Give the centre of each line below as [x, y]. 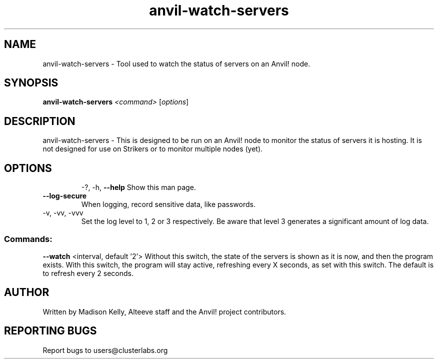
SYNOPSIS [31, 83]
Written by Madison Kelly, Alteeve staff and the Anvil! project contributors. [164, 311]
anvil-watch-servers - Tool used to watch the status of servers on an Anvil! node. [176, 63]
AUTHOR [27, 292]
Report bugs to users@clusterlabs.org [105, 350]
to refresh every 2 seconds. [88, 273]
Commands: [28, 239]
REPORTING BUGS [50, 331]
